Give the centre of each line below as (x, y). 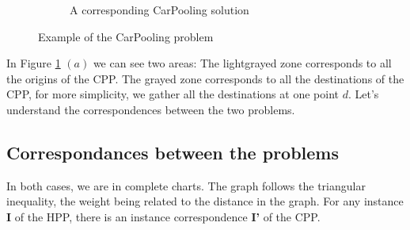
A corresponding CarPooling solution (159, 10)
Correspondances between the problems (173, 152)
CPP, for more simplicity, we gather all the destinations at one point (173, 94)
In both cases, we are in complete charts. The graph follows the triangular (186, 185)
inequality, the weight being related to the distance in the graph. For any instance (205, 201)
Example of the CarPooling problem (126, 36)
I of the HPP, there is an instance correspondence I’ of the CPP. (163, 216)
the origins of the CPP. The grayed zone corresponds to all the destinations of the (205, 78)
